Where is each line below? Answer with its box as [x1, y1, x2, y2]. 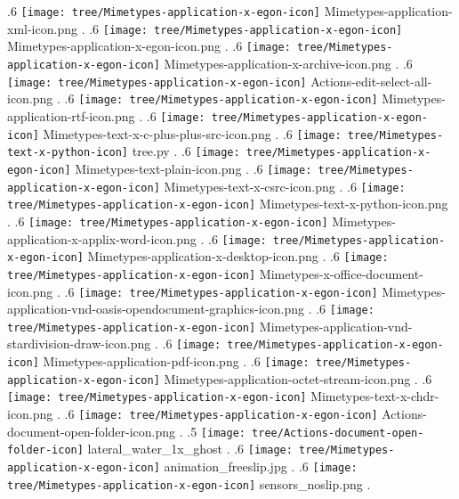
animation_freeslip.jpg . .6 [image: [164, 457, 358, 476]
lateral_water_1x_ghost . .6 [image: [87, 439, 293, 458]
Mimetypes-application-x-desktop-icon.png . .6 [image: [87, 247, 389, 266]
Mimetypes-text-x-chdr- [310, 387, 439, 405]
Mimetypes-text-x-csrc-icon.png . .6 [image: [164, 176, 406, 195]
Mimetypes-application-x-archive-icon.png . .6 [164, 53, 413, 72]
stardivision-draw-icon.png [7, 334, 151, 353]
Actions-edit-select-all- [310, 71, 432, 90]
